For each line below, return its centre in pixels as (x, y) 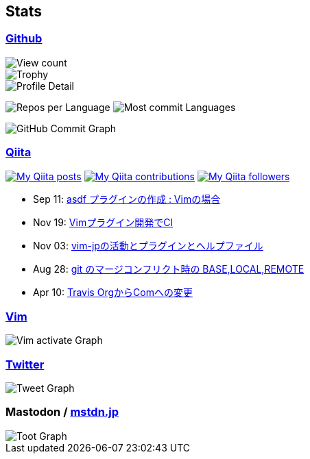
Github (24, 39)
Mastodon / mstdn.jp (62, 412)
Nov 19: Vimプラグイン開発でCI (103, 222)
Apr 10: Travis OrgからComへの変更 (113, 292)
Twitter (25, 364)
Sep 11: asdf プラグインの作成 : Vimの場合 (127, 199)
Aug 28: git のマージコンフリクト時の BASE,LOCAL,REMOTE (169, 269)
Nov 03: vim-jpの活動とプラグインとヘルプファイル (148, 245)
